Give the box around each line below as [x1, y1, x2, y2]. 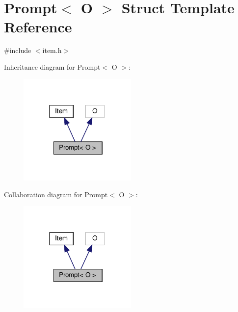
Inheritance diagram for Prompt [4, 61, 101, 72]
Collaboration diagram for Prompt [4, 189, 108, 199]
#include [4, 45, 31, 55]
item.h [42, 45, 62, 55]
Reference [4, 17, 72, 37]
